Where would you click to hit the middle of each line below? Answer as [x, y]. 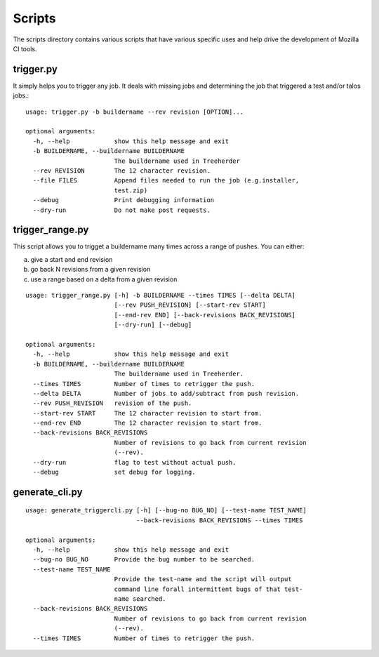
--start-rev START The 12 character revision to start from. [147, 413]
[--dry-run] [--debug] [153, 325]
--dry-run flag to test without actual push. [134, 462]
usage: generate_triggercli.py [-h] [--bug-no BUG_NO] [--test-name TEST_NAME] [166, 510]
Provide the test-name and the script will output [203, 579]
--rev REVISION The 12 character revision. [121, 171]
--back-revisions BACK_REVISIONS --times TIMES [219, 520]
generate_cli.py [48, 492]
